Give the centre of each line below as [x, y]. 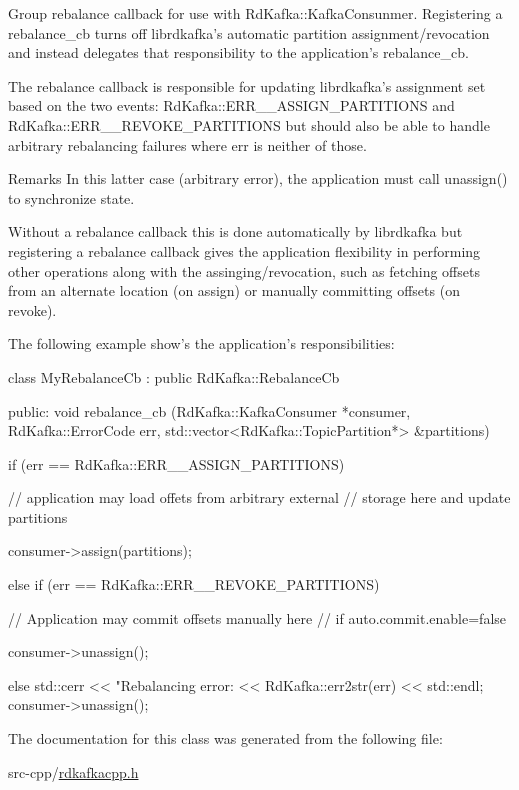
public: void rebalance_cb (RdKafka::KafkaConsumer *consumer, [209, 410]
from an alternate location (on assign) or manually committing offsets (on [234, 290]
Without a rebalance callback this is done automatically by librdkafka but [235, 231]
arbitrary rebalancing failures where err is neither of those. [187, 144]
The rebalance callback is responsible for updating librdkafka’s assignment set [247, 85]
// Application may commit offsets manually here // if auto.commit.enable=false [257, 617]
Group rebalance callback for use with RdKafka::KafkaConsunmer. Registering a [255, 13]
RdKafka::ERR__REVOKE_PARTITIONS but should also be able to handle [249, 124]
